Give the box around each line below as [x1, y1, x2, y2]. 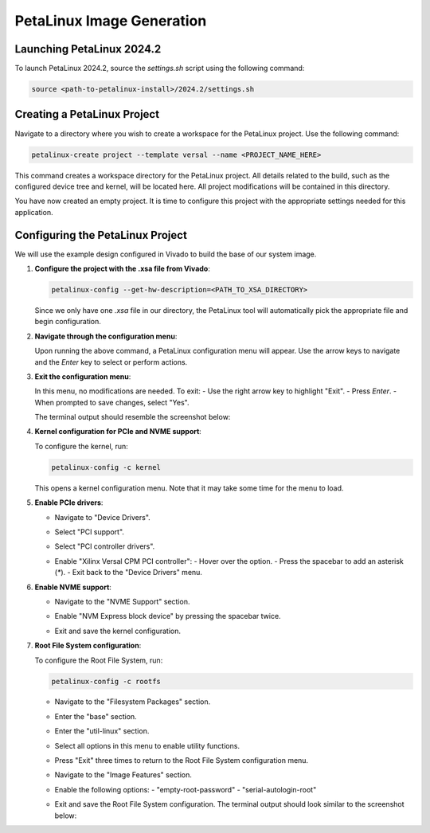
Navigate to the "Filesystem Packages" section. [54, 697, 211, 706]
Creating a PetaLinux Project [14, 108, 159, 121]
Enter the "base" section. [54, 711, 137, 721]
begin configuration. [34, 317, 101, 327]
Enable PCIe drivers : [34, 498, 104, 507]
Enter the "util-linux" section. [54, 726, 150, 736]
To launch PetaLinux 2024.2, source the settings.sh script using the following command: [14, 64, 305, 73]
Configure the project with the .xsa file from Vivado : [34, 264, 210, 273]
